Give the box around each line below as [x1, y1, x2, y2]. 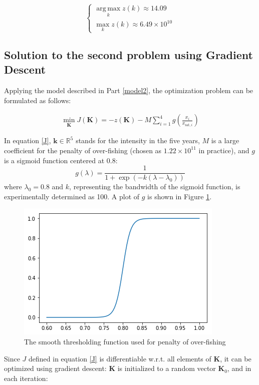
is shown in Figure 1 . [147, 191, 212, 201]
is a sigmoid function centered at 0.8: [4, 155, 118, 165]
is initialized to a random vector [117, 363, 216, 373]
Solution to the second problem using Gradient [4, 47, 253, 62]
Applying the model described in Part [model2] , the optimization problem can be [4, 85, 253, 96]
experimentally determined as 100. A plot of [4, 191, 140, 201]
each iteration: [4, 372, 48, 383]
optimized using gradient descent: [4, 363, 107, 373]
